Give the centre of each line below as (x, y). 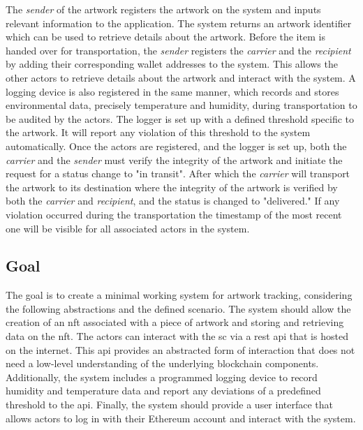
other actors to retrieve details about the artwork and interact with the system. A (181, 77)
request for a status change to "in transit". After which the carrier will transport (178, 173)
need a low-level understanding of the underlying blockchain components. (162, 363)
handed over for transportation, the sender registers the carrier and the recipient (178, 50)
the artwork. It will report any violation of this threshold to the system (158, 132)
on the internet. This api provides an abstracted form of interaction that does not (180, 349)
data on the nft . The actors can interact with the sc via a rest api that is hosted (177, 336)
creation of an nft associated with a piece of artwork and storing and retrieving (175, 322)
